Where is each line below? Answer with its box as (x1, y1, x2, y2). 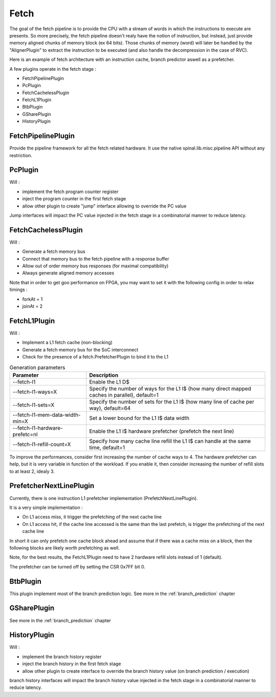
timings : (9, 287, 28, 293)
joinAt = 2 (22, 303, 43, 309)
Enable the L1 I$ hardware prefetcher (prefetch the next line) (89, 428, 235, 435)
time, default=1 (89, 443, 125, 451)
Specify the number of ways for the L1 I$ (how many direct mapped (89, 385, 251, 392)
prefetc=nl (12, 431, 38, 438)
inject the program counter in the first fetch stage (22, 196, 126, 202)
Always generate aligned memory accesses (22, 270, 114, 276)
